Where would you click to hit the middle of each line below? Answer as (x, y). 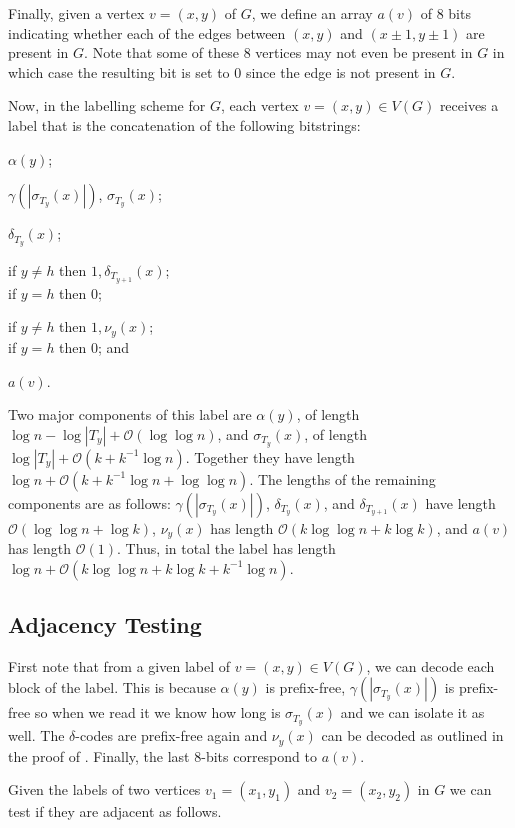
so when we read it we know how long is (157, 712)
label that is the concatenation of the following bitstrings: (184, 124)
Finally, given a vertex (76, 13)
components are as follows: (89, 502)
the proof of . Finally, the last (99, 755)
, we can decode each (430, 665)
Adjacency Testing (105, 624)
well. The (36, 735)
